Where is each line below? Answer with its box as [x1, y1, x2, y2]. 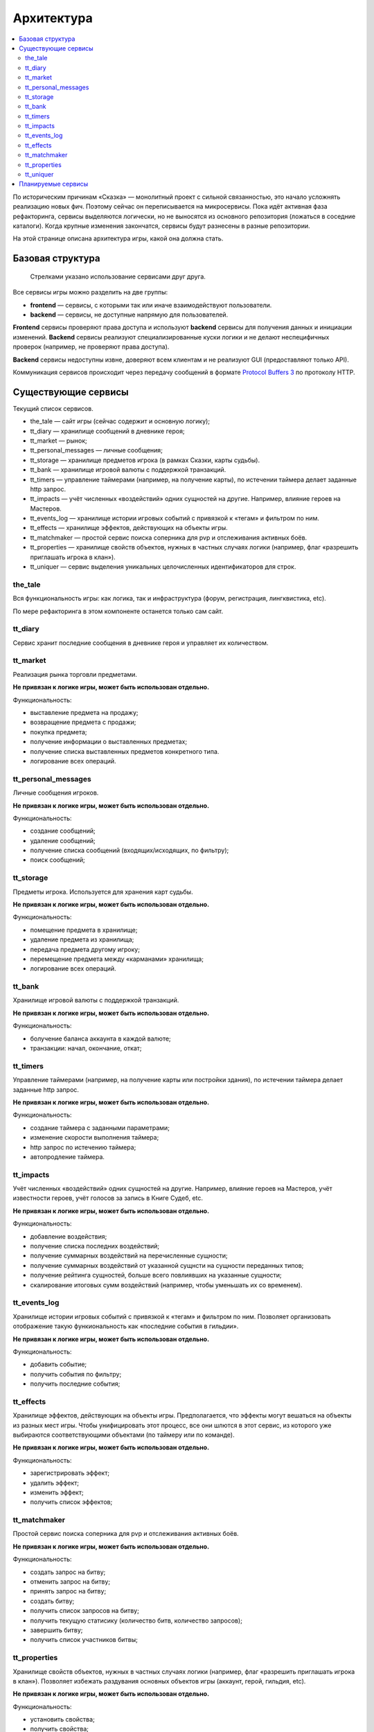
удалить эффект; [30, 1478, 80, 1487]
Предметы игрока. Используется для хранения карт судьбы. [12, 887, 193, 896]
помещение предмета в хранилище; [30, 926, 138, 934]
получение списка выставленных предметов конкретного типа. [30, 747, 220, 755]
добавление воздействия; [30, 1232, 107, 1240]
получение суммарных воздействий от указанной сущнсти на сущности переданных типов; [30, 1261, 304, 1269]
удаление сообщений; [30, 836, 96, 845]
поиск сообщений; [30, 856, 86, 864]
